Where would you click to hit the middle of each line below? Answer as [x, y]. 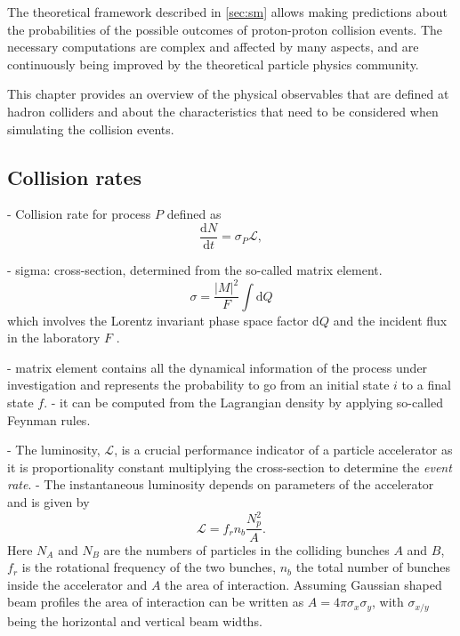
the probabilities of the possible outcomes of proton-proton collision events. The [225, 29]
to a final [426, 385]
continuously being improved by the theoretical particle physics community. [213, 64]
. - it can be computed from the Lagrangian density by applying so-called [243, 402]
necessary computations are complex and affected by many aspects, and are [213, 47]
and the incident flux [390, 320]
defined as [194, 214]
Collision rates [75, 177]
